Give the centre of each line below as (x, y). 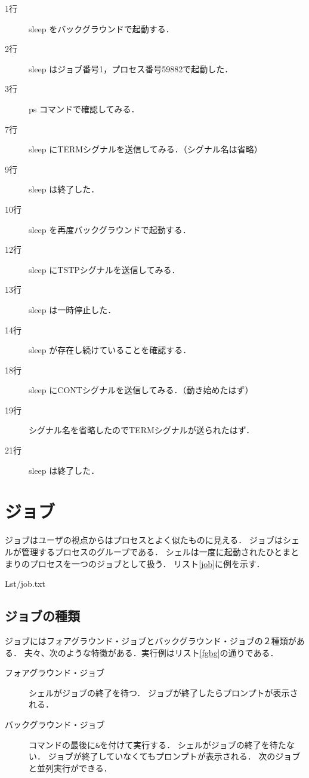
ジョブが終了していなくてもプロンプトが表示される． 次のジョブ (174, 756)
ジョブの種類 (42, 616)
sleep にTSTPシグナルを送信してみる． (104, 269)
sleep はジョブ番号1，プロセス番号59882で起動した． (131, 68)
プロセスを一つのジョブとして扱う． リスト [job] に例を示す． (147, 563)
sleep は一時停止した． (72, 309)
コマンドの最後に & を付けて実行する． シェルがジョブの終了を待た (157, 744)
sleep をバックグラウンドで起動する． (101, 28)
